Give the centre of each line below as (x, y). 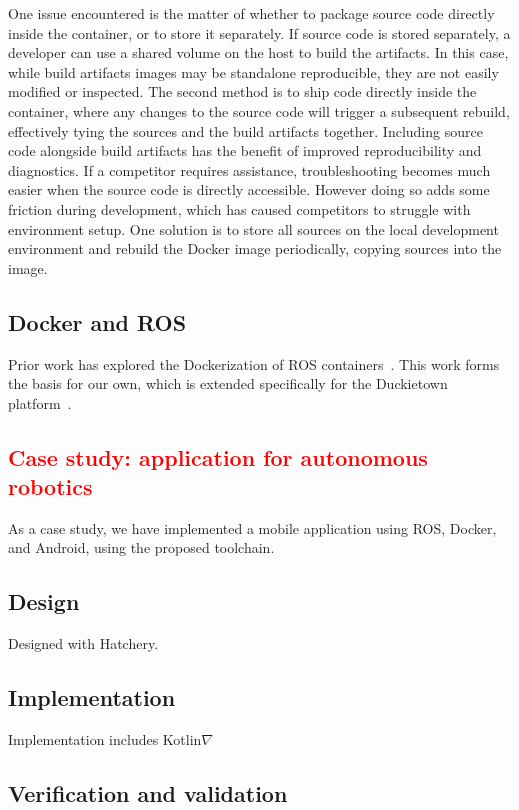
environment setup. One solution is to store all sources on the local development (253, 228)
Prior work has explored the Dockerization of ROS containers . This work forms (254, 363)
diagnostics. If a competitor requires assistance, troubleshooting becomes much (249, 169)
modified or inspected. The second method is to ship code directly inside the (242, 91)
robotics (50, 486)
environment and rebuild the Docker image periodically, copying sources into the (255, 248)
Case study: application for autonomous (218, 456)
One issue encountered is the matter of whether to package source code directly (251, 13)
